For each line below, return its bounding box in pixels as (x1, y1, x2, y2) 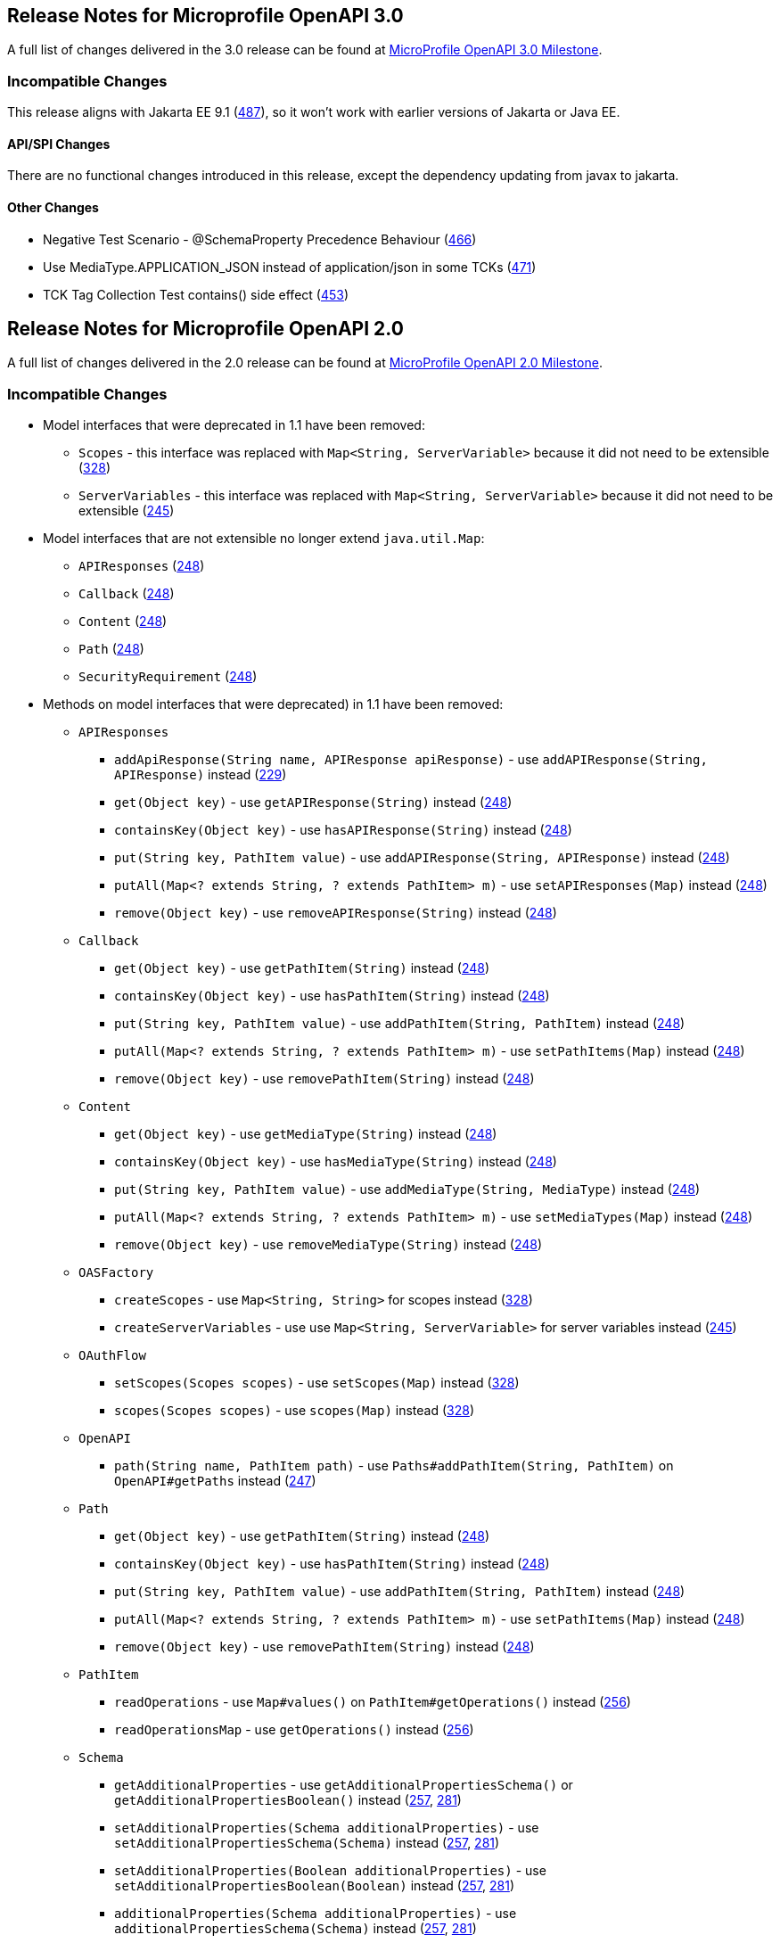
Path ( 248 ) (78, 641, 144, 657)
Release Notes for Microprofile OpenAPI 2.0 (7, 317, 404, 341)
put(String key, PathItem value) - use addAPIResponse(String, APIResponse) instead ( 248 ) (114, 850, 730, 866)
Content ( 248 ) (78, 613, 168, 630)
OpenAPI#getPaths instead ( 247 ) (114, 1473, 316, 1489)
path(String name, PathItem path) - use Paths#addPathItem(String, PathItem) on (114, 1458, 674, 1474)
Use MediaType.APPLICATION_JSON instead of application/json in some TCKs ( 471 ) (43, 259, 537, 275)
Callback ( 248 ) (78, 586, 175, 602)
